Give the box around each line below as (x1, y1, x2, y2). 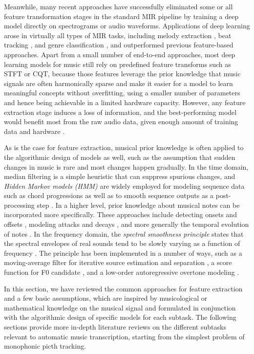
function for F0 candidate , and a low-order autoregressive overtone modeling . (4, 267, 239, 277)
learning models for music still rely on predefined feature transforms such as (4, 59, 231, 69)
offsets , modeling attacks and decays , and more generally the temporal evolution (4, 219, 249, 229)
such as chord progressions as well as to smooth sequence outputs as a (4, 190, 214, 200)
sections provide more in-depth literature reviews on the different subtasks (4, 322, 226, 332)
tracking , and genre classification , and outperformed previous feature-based (4, 40, 233, 50)
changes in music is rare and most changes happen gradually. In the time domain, (4, 161, 249, 172)
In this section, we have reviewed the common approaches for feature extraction (4, 283, 243, 293)
